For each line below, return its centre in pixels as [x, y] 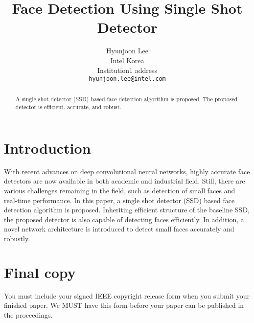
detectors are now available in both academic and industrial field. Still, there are [125, 181]
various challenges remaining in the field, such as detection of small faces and [120, 190]
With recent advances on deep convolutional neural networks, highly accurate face [127, 171]
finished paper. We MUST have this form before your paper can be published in [124, 305]
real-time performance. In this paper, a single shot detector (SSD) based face [119, 200]
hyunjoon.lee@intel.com [127, 79]
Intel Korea [127, 60]
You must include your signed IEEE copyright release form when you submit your [127, 295]
